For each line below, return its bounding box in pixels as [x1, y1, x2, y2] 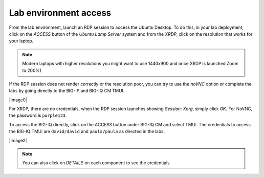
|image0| [9, 97, 27, 103]
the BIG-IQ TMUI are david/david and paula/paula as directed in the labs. [9, 129, 165, 134]
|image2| [9, 137, 27, 143]
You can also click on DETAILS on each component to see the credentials [22, 160, 170, 166]
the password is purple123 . [9, 112, 67, 118]
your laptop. [9, 38, 34, 44]
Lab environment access [9, 7, 111, 18]
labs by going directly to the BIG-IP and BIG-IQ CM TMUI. [9, 88, 125, 94]
